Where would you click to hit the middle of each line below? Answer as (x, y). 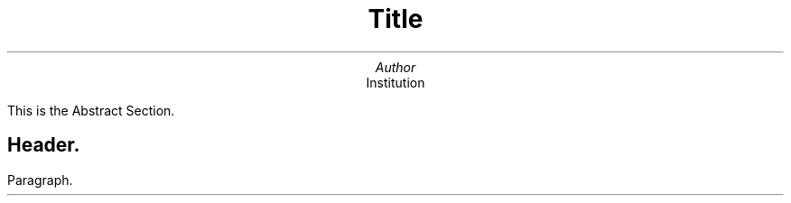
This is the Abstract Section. (91, 110)
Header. (44, 145)
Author (395, 67)
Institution (395, 82)
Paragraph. (40, 180)
